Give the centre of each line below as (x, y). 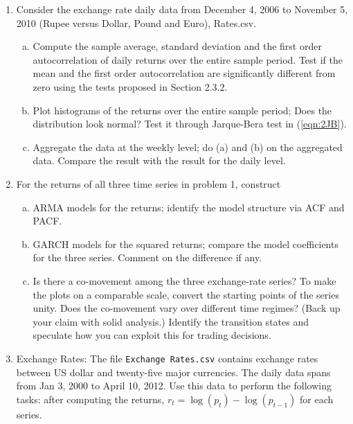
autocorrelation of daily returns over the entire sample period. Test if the (188, 59)
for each (317, 399)
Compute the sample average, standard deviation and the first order (177, 46)
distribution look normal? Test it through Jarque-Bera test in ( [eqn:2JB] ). (190, 124)
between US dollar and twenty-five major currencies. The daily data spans (173, 372)
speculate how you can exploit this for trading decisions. (152, 335)
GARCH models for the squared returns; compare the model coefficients (185, 244)
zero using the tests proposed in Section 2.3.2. (130, 86)
